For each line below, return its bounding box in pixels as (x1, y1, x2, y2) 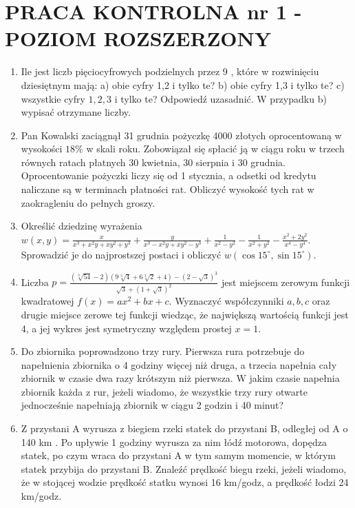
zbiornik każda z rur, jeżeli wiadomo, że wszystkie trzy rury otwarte (21, 384, 308, 398)
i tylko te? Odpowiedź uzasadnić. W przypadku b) (114, 91, 327, 105)
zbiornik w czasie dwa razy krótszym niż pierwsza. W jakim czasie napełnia (21, 371, 340, 385)
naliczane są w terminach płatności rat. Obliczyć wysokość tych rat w (21, 182, 314, 196)
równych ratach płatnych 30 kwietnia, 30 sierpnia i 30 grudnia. (21, 154, 286, 169)
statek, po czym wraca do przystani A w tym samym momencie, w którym (21, 448, 336, 463)
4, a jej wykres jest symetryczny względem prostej (21, 321, 232, 335)
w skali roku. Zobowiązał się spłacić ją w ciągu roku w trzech (86, 141, 345, 156)
